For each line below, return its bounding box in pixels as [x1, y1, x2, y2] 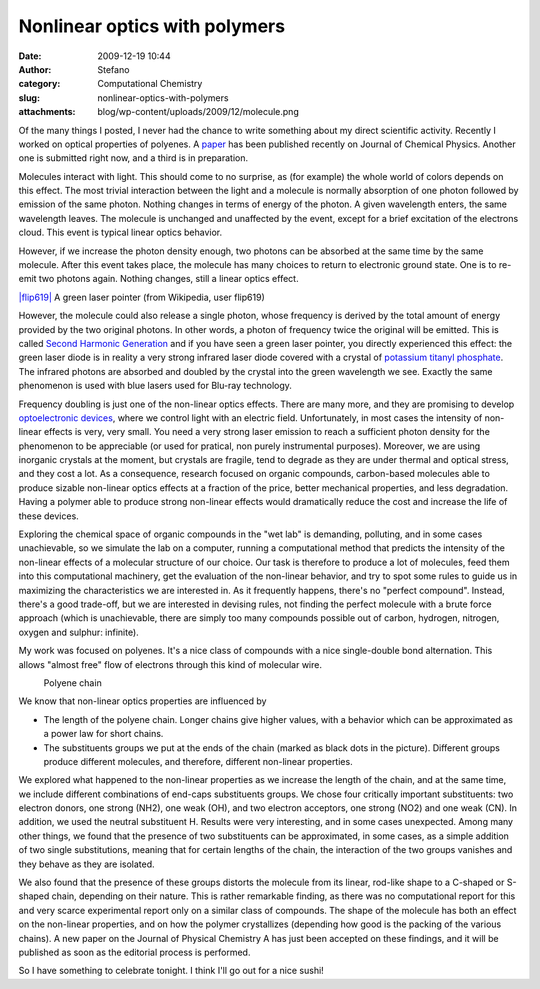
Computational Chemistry [97, 78, 203, 90]
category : [18, 78, 61, 90]
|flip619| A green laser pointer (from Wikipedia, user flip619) [18, 291, 265, 303]
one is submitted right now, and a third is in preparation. [18, 152, 249, 164]
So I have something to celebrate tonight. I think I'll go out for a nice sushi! [18, 965, 324, 977]
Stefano [97, 63, 130, 75]
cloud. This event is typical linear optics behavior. [18, 226, 223, 239]
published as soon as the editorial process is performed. [18, 946, 251, 958]
